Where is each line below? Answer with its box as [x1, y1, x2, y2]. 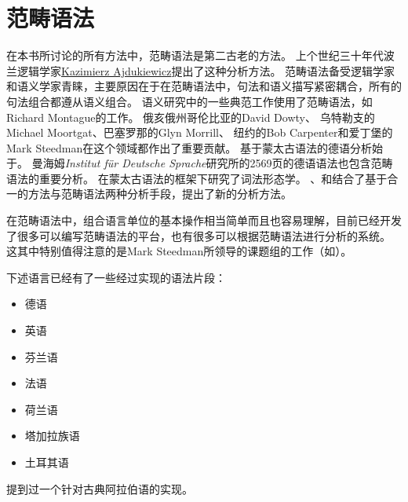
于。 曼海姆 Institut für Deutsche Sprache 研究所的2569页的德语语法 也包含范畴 [6, 155, 393, 171]
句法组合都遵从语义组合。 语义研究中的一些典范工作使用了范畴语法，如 [6, 93, 373, 109]
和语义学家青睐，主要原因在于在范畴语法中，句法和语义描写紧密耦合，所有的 [6, 78, 402, 94]
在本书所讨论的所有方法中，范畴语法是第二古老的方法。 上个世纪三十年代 [6, 47, 384, 64]
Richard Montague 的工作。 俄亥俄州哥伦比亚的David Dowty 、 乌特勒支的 [6, 108, 375, 125]
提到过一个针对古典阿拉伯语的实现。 [6, 480, 193, 497]
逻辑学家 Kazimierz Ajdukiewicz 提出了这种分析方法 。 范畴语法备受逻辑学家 [16, 62, 395, 79]
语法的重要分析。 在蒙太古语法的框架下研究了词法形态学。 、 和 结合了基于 [6, 170, 388, 186]
